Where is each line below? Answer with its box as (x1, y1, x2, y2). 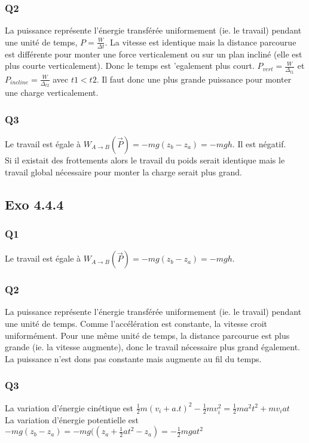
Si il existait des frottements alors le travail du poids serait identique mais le (5, 153, 285, 166)
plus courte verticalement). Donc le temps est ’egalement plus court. (5, 59, 255, 72)
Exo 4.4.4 (5, 195, 64, 213)
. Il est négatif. (232, 137, 286, 150)
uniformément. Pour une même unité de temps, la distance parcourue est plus (5, 329, 290, 341)
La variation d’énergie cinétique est (5, 401, 134, 414)
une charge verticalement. (5, 86, 99, 99)
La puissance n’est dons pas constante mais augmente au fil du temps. (5, 352, 262, 365)
